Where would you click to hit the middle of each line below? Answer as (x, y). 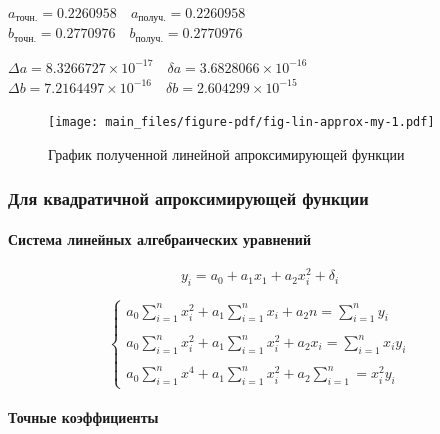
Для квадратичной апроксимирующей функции (188, 198)
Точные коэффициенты (83, 417)
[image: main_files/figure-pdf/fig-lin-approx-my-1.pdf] (241, 122)
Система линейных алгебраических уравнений (159, 238)
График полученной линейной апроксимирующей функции (226, 153)
